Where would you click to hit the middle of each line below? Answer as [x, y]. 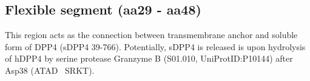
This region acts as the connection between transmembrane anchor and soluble [151, 35]
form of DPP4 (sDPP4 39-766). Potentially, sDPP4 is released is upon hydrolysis [155, 46]
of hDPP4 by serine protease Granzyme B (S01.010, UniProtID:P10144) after [149, 58]
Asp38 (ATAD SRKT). [50, 70]
